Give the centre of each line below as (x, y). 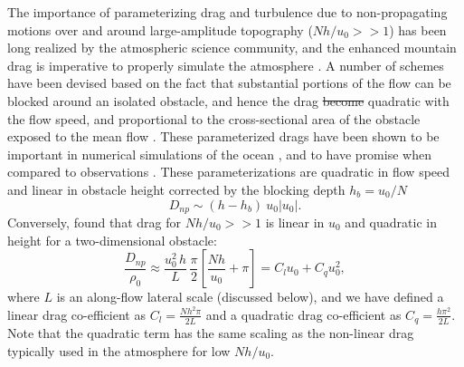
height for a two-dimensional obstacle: (112, 240)
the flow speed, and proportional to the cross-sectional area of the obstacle (214, 118)
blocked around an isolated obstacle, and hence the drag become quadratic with (228, 100)
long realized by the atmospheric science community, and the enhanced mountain (232, 48)
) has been (418, 29)
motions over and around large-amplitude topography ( (160, 29)
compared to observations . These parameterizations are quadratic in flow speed (229, 172)
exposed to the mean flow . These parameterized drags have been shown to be (223, 136)
